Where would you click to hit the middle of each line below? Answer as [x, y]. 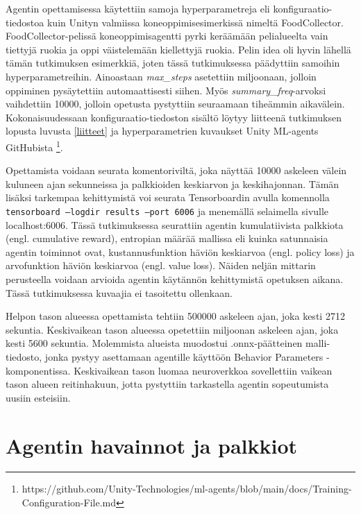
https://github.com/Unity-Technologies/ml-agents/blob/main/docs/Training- [187, 489]
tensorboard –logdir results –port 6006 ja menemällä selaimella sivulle [167, 211]
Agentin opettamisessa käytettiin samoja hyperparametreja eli [138, 8]
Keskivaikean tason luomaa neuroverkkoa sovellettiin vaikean [203, 370]
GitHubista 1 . [34, 146]
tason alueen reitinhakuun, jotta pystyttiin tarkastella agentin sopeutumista [167, 384]
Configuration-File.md [69, 503]
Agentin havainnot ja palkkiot [152, 445]
